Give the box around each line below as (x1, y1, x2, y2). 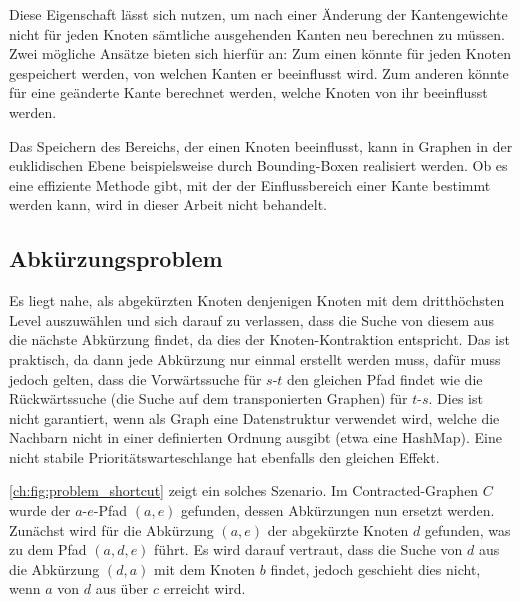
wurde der (9, 500, 71, 521)
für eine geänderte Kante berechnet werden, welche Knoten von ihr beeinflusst (9, 82, 488, 103)
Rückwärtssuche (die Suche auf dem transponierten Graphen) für (9, 388, 408, 409)
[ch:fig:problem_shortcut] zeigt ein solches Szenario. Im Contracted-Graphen (9, 480, 479, 501)
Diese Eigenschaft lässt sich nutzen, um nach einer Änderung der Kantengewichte (9, 4, 508, 24)
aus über (95, 578, 149, 599)
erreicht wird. (163, 578, 246, 599)
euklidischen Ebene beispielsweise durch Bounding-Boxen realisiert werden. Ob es (9, 155, 508, 176)
